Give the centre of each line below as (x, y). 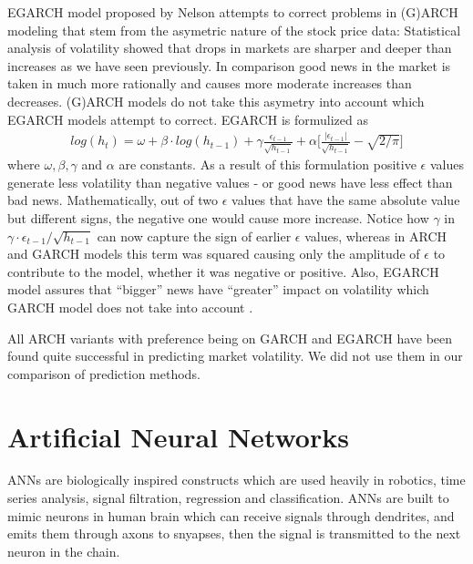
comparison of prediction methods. (104, 373)
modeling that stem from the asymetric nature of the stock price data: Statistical (234, 30)
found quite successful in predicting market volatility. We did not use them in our (235, 356)
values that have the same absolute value (346, 200)
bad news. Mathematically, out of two (113, 200)
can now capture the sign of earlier (194, 236)
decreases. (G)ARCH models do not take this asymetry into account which (216, 101)
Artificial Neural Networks (178, 436)
